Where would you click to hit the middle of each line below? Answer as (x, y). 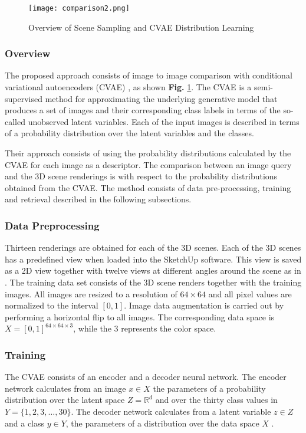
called (15, 121)
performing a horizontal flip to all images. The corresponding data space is (140, 316)
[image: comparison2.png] (79, 8)
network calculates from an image (65, 388)
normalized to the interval (52, 305)
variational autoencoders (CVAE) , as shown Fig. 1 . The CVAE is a (128, 87)
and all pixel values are (250, 293)
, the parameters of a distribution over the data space (162, 423)
